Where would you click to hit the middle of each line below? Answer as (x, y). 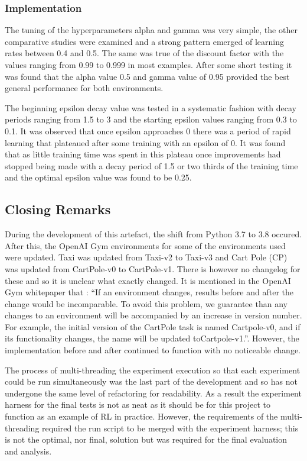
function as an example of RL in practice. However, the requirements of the (141, 416)
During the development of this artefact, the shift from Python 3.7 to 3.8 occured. (153, 234)
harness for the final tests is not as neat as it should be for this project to (138, 404)
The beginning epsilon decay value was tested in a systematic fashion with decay (151, 107)
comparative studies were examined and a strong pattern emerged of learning (144, 41)
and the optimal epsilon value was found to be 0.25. (98, 177)
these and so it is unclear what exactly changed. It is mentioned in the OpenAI (148, 280)
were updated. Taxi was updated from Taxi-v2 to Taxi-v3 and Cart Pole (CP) (146, 257)
